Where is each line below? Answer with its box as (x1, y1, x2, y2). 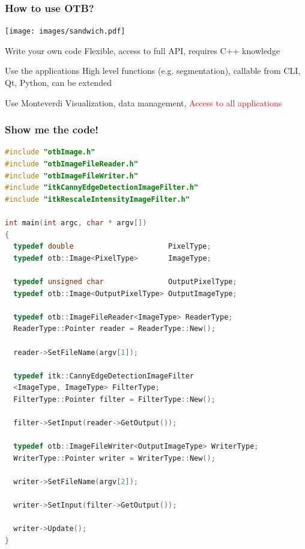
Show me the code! (5, 122, 98, 137)
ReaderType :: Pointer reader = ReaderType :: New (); (13, 324, 216, 333)
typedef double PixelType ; (13, 242, 211, 251)
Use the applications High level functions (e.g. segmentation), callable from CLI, (5, 64, 301, 77)
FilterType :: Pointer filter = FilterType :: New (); (13, 395, 216, 404)
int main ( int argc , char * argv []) (5, 219, 147, 228)
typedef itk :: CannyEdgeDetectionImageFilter (13, 371, 195, 380)
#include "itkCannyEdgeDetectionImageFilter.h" (5, 183, 199, 192)
